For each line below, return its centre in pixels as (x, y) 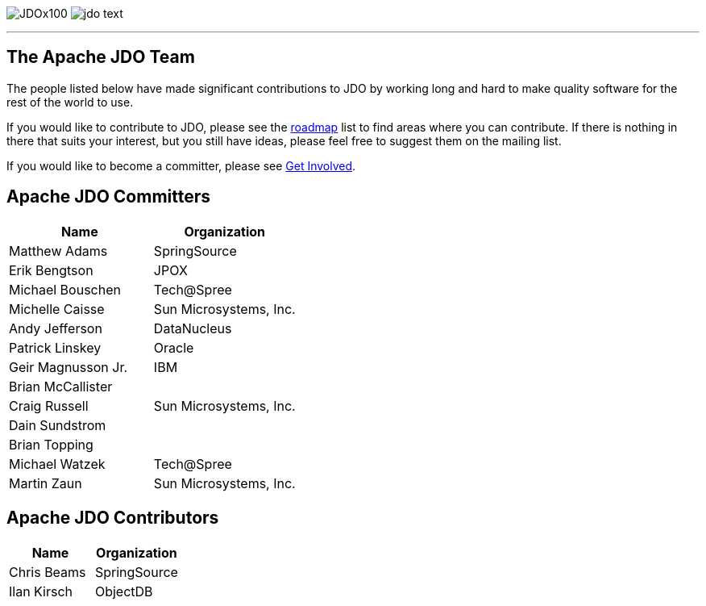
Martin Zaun (46, 483)
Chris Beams (48, 572)
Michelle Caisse (57, 309)
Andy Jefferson (56, 328)
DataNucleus (193, 328)
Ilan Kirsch (41, 591)
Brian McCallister (61, 386)
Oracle (174, 347)
